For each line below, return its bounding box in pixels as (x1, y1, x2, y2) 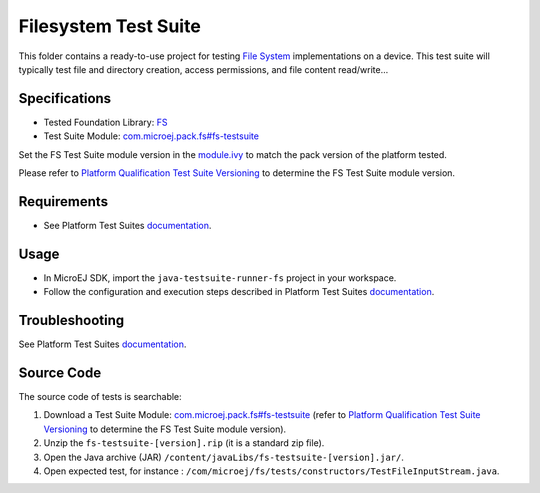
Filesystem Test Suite (18, 15, 202, 37)
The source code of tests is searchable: (18, 391, 182, 403)
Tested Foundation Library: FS (43, 116, 168, 128)
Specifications (18, 90, 112, 107)
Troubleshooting (18, 312, 125, 329)
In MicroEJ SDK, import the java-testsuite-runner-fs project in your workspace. (43, 271, 397, 284)
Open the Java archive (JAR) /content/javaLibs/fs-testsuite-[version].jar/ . (43, 451, 404, 463)
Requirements (18, 193, 109, 210)
